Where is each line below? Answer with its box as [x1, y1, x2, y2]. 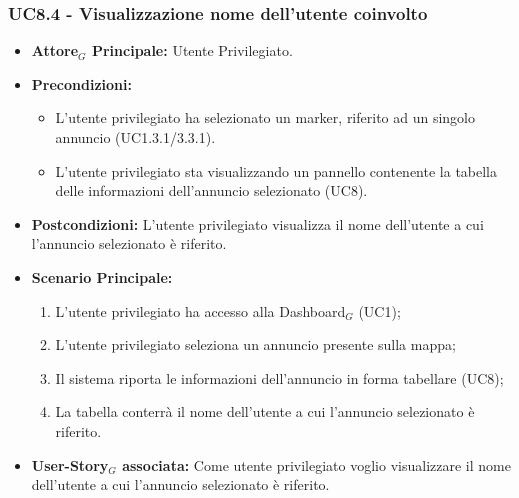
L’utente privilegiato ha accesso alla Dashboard [55, 300, 346, 321]
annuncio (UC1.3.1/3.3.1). [55, 127, 216, 147]
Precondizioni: [31, 73, 132, 94]
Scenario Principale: [31, 266, 173, 287]
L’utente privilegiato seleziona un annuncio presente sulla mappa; [55, 334, 456, 355]
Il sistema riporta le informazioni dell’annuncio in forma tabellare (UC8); [55, 367, 504, 388]
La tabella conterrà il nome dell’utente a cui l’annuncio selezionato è [55, 401, 475, 422]
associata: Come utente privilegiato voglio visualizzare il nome [122, 454, 511, 475]
